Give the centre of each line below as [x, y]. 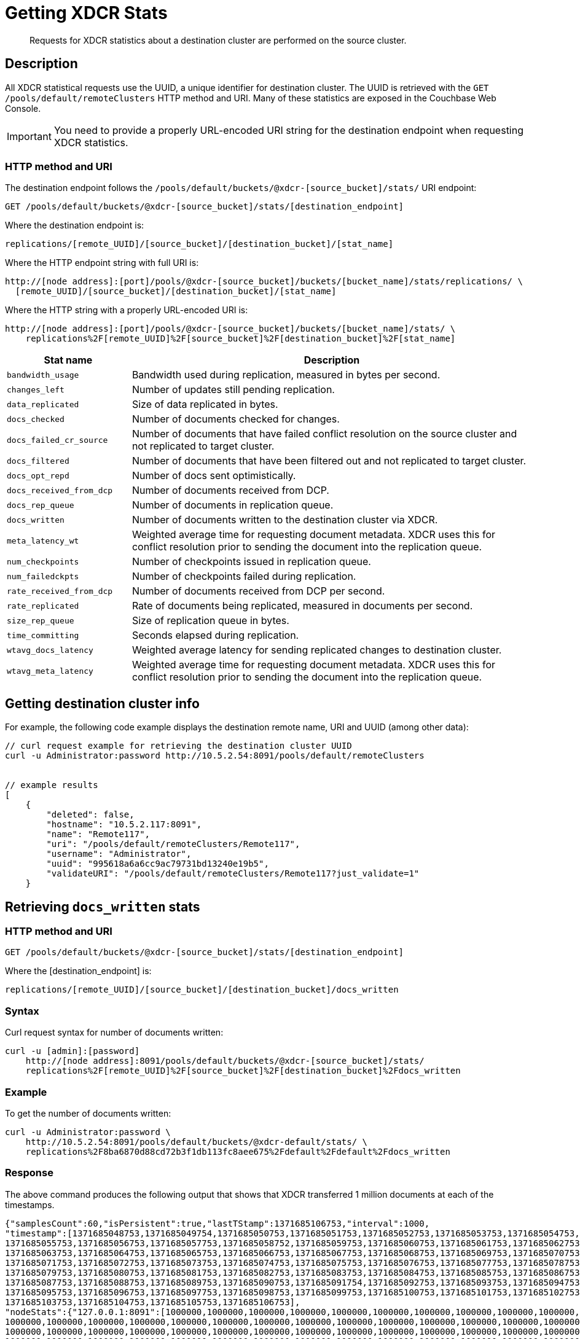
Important [29, 136]
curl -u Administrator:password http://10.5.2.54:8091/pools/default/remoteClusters [215, 756]
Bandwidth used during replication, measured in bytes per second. [286, 375]
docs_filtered [38, 461]
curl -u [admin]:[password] [72, 1051]
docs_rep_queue [41, 505]
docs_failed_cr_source [57, 440]
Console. [23, 108]
